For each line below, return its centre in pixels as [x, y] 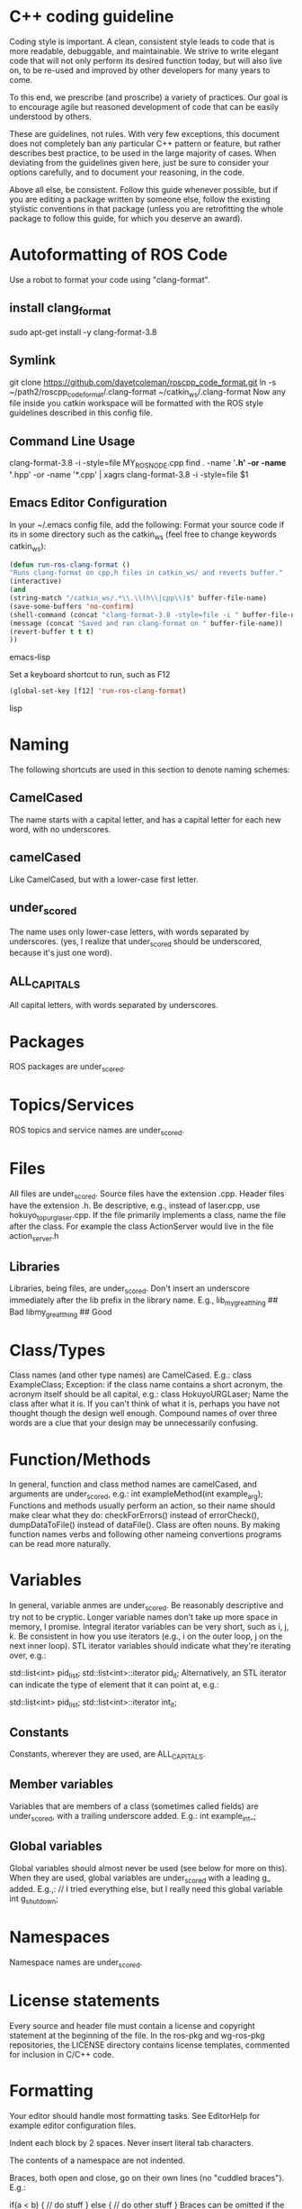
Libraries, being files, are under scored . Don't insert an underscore [129, 1289]
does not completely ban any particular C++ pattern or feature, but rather [145, 143]
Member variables [62, 1784]
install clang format [60, 309]
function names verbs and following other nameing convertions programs [146, 1534]
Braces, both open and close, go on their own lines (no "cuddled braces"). [147, 2177]
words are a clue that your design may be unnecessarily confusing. [134, 1423]
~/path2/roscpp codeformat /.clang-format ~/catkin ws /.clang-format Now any [147, 392]
